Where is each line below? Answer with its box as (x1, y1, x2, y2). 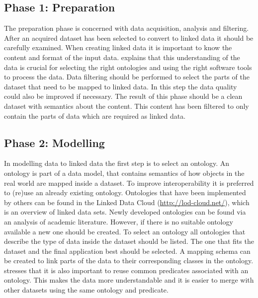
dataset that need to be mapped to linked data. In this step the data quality (4, 81, 237, 91)
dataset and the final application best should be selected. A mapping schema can (4, 245, 251, 256)
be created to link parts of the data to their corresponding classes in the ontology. (4, 255, 254, 266)
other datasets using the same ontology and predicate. (4, 285, 169, 295)
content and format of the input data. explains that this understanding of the (4, 52, 240, 62)
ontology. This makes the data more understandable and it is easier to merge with (4, 275, 254, 285)
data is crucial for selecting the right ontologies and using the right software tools (4, 62, 252, 72)
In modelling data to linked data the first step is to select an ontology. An (4, 158, 230, 168)
